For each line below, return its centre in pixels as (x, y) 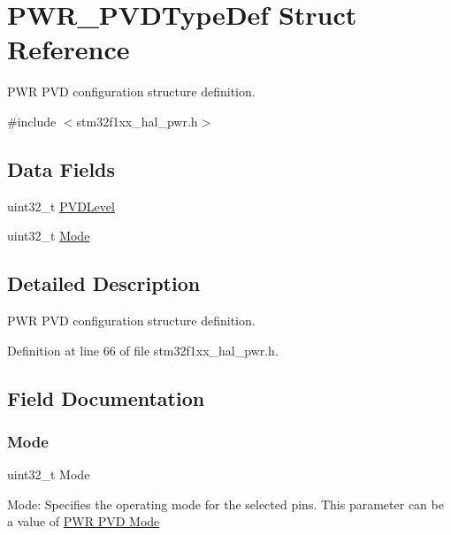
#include (32, 121)
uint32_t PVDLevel (61, 206)
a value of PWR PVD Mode (84, 521)
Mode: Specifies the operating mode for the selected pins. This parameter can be (225, 504)
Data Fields (61, 168)
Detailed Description (104, 283)
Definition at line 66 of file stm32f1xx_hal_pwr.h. (143, 350)
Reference (69, 49)
